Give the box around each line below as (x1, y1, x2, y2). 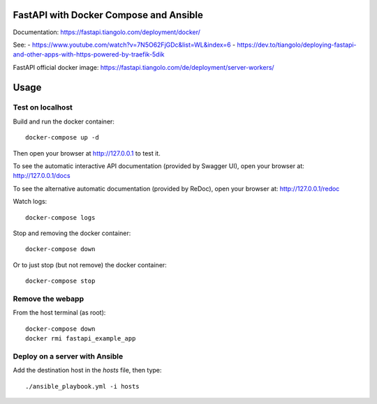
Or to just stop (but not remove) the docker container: (13, 260, 167, 269)
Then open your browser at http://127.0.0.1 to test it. (13, 149, 161, 157)
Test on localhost (13, 103, 73, 112)
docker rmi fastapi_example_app (25, 335, 136, 343)
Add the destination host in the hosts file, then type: (13, 366, 162, 375)
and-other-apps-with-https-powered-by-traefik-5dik (13, 50, 165, 59)
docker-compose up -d (25, 133, 99, 142)
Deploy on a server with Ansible (13, 351, 124, 361)
